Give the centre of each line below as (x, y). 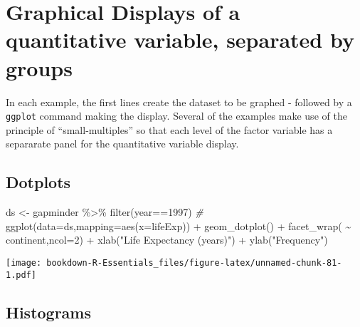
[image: (24, 263)
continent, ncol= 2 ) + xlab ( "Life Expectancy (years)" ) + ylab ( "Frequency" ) (167, 240)
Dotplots (38, 182)
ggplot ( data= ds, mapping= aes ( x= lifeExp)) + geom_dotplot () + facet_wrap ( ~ (179, 225)
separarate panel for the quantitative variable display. (122, 144)
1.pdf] (21, 275)
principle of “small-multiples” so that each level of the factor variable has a (169, 129)
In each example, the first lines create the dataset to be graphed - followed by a (179, 102)
